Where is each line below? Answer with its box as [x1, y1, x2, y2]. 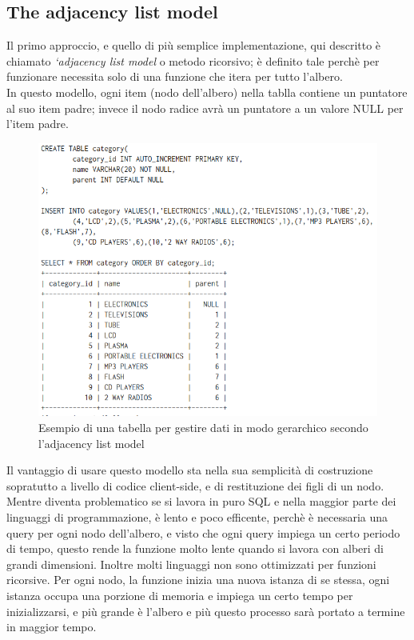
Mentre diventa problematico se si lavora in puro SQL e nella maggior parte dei [6, 493, 396, 510]
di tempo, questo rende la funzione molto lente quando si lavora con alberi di [6, 540, 384, 557]
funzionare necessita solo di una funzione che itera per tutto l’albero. [6, 68, 343, 85]
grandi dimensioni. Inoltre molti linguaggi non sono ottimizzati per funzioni [6, 555, 376, 572]
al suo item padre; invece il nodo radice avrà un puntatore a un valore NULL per [6, 99, 404, 116]
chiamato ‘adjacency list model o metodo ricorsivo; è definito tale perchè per [6, 52, 380, 69]
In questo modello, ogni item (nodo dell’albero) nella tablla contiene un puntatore [6, 83, 408, 100]
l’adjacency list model [38, 434, 145, 451]
